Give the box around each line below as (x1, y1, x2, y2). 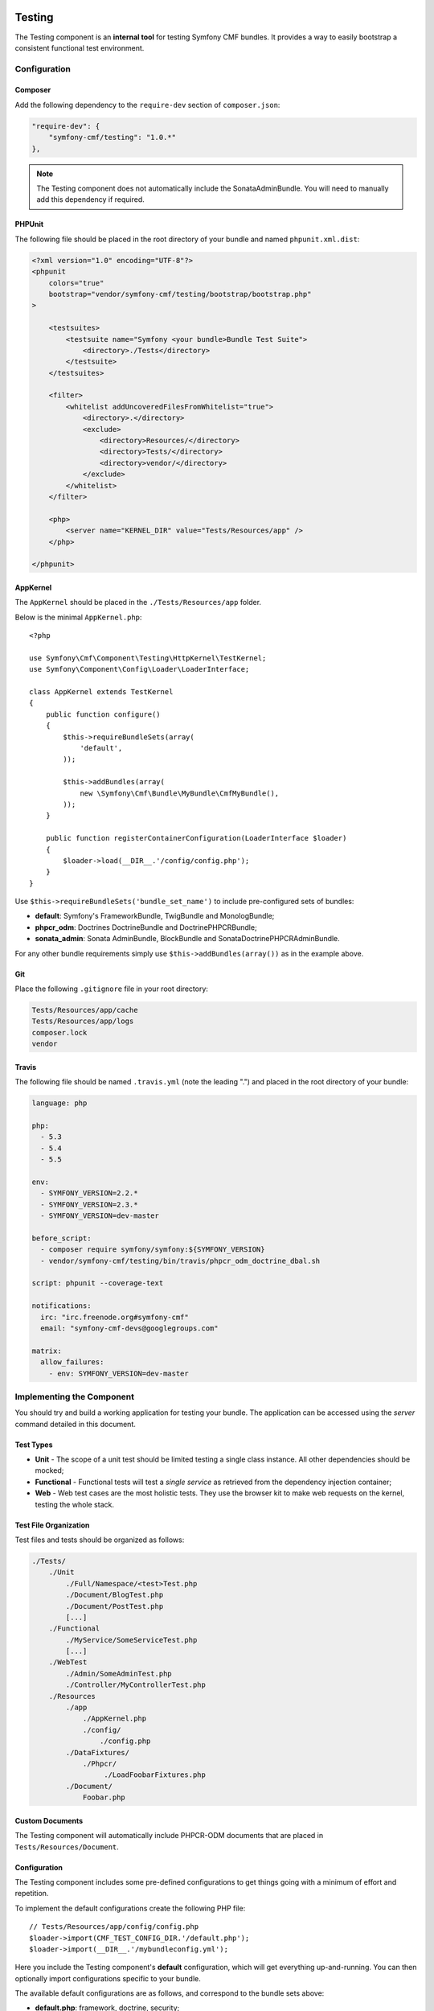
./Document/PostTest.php (65, 1602, 164, 1610)
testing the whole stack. (35, 1499, 114, 1509)
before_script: (31, 1233, 92, 1243)
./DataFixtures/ (65, 1748, 130, 1757)
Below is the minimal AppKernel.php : (14, 612, 142, 622)
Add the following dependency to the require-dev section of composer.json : (14, 100, 280, 109)
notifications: (31, 1302, 92, 1310)
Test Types (14, 1440, 53, 1450)
